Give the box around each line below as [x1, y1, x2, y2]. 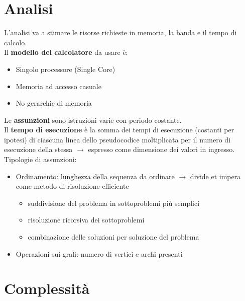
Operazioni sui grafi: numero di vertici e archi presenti [16, 248, 183, 259]
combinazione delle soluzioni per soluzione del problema [28, 232, 199, 242]
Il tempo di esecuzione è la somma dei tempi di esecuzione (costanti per [4, 124, 234, 135]
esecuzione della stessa [4, 144, 73, 155]
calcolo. [4, 37, 27, 47]
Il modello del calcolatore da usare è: [4, 47, 128, 57]
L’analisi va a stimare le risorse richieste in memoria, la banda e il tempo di [4, 27, 237, 38]
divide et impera [190, 171, 241, 181]
